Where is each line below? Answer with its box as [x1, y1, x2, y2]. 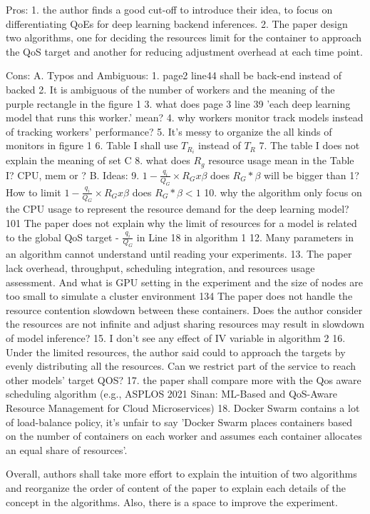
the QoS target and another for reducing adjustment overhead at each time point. [6, 44, 363, 59]
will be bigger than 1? [263, 167, 359, 182]
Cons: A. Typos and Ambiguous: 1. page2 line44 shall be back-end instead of [6, 68, 341, 83]
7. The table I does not [259, 138, 360, 153]
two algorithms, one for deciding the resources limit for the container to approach [6, 30, 362, 45]
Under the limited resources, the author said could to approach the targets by [6, 344, 346, 359]
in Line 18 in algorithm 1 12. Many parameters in [136, 229, 354, 244]
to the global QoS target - [6, 229, 119, 244]
